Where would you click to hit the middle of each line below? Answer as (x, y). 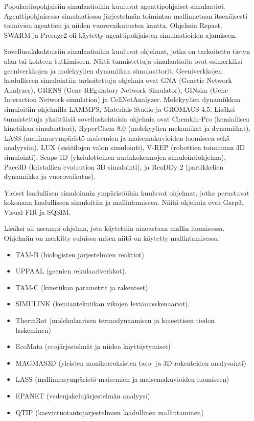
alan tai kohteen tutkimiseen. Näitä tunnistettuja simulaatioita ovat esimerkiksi (123, 61)
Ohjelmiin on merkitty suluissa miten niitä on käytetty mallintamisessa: (112, 238)
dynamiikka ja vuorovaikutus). (50, 176)
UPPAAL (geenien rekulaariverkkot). (71, 271)
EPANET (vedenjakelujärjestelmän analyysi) (83, 396)
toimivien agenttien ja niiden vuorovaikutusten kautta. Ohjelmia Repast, (113, 25)
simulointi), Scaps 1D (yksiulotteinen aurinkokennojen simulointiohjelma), (115, 157)
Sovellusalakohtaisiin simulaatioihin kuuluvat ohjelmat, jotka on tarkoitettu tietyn (127, 51)
